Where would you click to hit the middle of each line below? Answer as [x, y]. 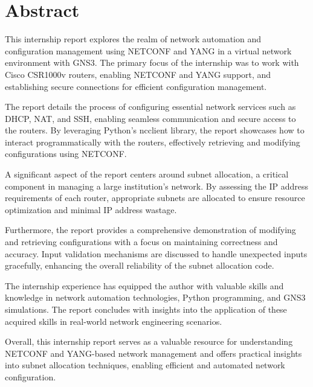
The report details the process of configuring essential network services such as [150, 107]
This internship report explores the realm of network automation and [133, 39]
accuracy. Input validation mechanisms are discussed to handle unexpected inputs [156, 253]
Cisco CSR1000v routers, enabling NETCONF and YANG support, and [138, 74]
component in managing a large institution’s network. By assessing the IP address [156, 186]
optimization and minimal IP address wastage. [91, 209]
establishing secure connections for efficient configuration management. [136, 86]
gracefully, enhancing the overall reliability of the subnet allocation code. [140, 265]
